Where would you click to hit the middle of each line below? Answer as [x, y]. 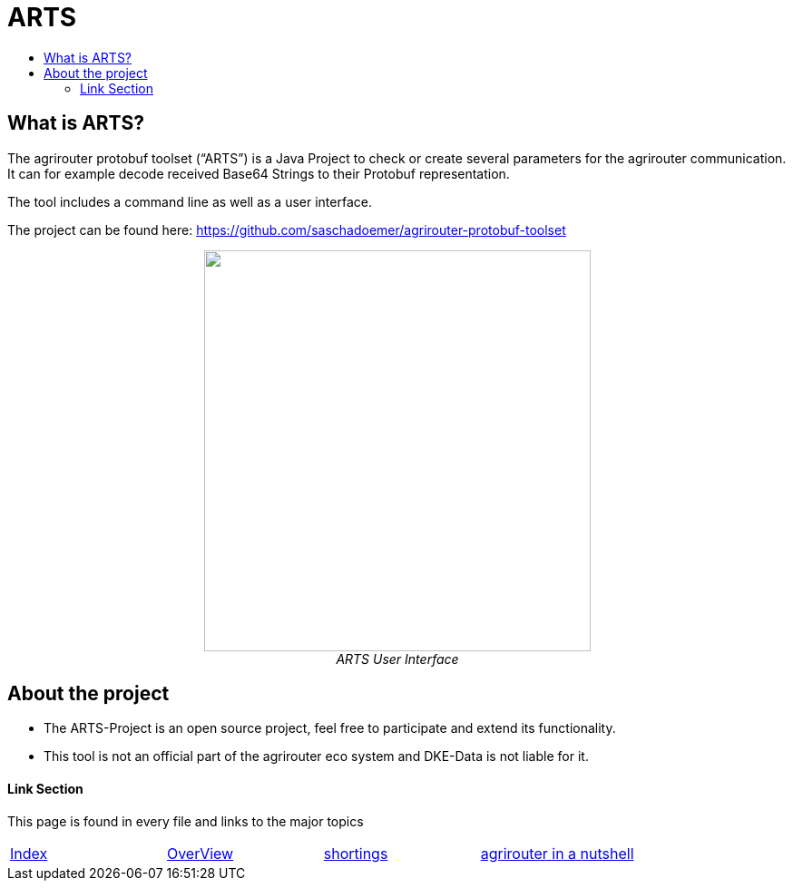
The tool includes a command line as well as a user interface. [190, 201]
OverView [200, 853]
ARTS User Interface [397, 659]
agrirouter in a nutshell [557, 853]
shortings [356, 853]
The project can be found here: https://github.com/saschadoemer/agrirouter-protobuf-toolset [287, 229]
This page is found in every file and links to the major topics [186, 821]
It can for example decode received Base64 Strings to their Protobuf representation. [259, 173]
